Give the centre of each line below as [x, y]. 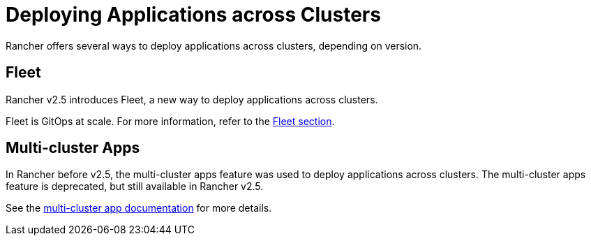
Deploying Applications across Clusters [193, 15]
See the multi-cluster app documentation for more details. [139, 208]
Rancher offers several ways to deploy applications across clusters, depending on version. [214, 45]
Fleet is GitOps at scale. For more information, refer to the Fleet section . [170, 121]
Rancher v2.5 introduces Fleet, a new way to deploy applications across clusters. [192, 99]
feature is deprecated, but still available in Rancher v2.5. [135, 187]
